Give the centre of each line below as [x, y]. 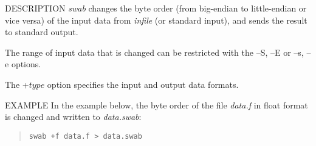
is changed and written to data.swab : [73, 117]
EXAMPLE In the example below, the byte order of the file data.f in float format [156, 105]
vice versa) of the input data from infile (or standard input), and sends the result [156, 20]
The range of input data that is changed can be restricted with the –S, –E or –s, [154, 52]
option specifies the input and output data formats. [143, 84]
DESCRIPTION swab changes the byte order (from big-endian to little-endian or [156, 8]
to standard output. [42, 32]
